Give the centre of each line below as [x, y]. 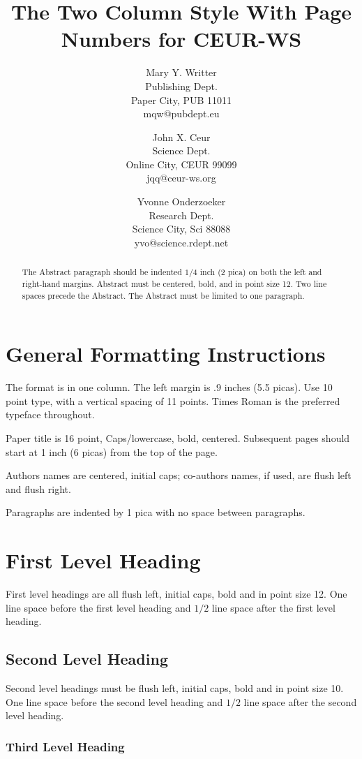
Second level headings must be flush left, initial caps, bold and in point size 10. [175, 688]
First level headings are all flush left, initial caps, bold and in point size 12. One [176, 594]
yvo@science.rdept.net [181, 242]
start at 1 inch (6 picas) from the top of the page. [112, 451]
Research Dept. [181, 215]
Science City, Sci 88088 [181, 229]
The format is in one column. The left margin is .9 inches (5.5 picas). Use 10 [169, 387]
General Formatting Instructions [166, 354]
